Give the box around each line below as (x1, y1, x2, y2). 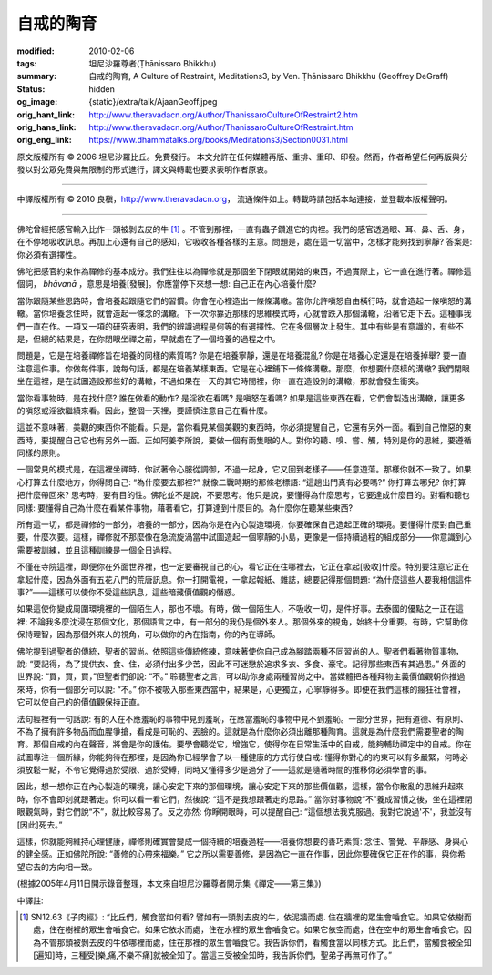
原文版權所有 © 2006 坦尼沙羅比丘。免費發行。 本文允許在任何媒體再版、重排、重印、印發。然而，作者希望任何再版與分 (16, 151, 468, 162)
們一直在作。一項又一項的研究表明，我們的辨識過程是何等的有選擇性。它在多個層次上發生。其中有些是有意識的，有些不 (16, 320, 464, 331)
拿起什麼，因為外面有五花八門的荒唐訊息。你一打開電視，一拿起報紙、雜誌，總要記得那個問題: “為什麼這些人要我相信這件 (16, 574, 473, 584)
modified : (16, 46, 55, 56)
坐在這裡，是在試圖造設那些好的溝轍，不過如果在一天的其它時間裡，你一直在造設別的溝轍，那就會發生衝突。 (16, 376, 424, 387)
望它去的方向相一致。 (16, 861, 97, 872)
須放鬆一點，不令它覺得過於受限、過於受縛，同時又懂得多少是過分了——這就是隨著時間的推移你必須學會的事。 (16, 765, 432, 776)
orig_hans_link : (16, 121, 77, 132)
